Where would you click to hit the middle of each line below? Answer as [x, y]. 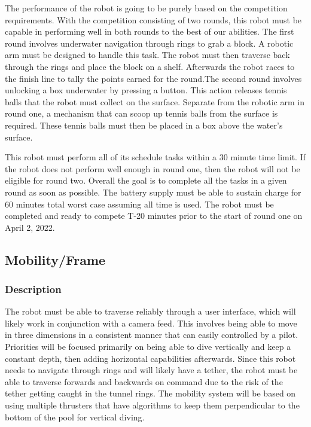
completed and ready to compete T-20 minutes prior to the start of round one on [154, 216]
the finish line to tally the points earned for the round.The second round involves [153, 78]
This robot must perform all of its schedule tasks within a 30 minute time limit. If [155, 157]
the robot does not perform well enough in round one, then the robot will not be [153, 168]
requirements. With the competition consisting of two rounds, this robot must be [153, 19]
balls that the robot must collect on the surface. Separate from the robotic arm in [155, 101]
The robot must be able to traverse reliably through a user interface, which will [150, 311]
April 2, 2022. [30, 227]
